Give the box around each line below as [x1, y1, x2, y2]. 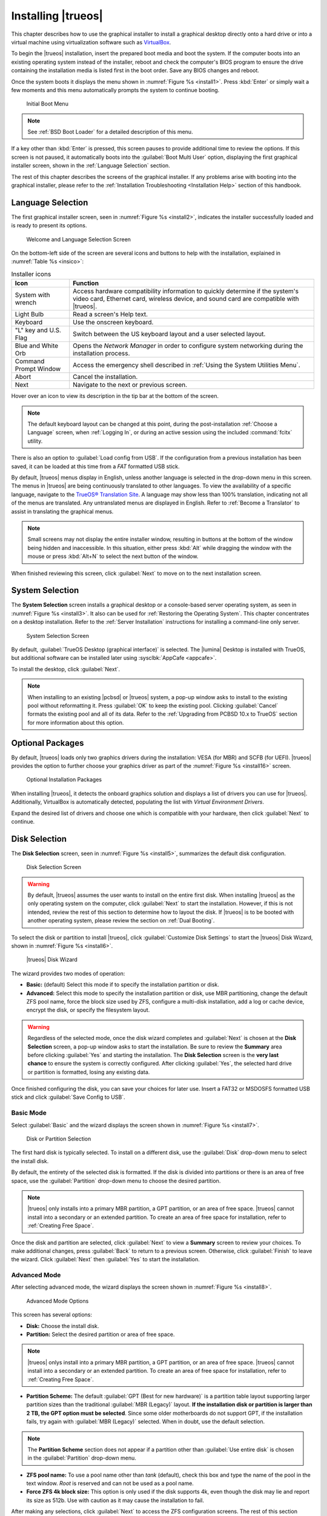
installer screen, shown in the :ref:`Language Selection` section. [11, 162, 171, 169]
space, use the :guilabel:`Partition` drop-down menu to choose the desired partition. [11, 1177, 221, 1184]
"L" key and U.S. [15, 326, 62, 335]
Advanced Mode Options [26, 1297, 89, 1304]
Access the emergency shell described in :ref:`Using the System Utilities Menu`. [73, 361, 301, 369]
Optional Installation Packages [26, 776, 102, 783]
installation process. [73, 349, 130, 358]
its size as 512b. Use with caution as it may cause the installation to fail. [26, 1497, 204, 1504]
